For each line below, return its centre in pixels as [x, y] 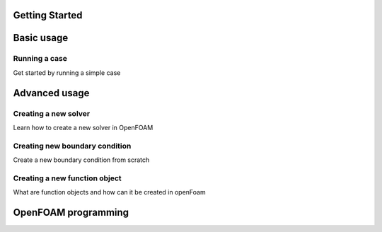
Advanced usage [51, 93]
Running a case [40, 59]
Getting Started [48, 15]
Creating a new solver [52, 113]
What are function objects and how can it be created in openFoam [109, 192]
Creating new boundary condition [72, 146]
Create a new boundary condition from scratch [81, 160]
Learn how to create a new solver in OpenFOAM [83, 127]
